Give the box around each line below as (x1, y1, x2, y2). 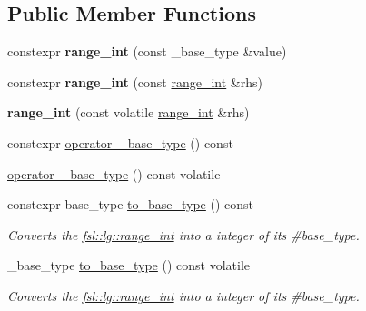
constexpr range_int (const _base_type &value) (7, 42, 287, 61)
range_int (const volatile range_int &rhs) (7, 103, 250, 122)
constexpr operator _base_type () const (7, 133, 233, 152)
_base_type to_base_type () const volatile (7, 256, 251, 275)
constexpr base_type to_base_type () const (7, 195, 254, 214)
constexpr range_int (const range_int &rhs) (7, 72, 262, 91)
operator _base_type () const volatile (7, 164, 221, 183)
